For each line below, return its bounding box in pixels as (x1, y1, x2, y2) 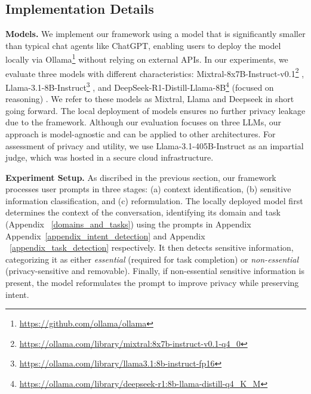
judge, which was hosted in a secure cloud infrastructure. (5, 151, 214, 164)
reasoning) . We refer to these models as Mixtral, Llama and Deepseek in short (5, 93, 294, 105)
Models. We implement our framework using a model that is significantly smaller (5, 27, 306, 40)
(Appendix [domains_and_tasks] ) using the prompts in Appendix (5, 218, 251, 230)
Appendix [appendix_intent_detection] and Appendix (5, 229, 205, 242)
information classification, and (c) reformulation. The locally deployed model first (5, 194, 303, 207)
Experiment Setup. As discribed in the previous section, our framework (5, 171, 276, 183)
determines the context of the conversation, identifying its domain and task (5, 206, 281, 218)
